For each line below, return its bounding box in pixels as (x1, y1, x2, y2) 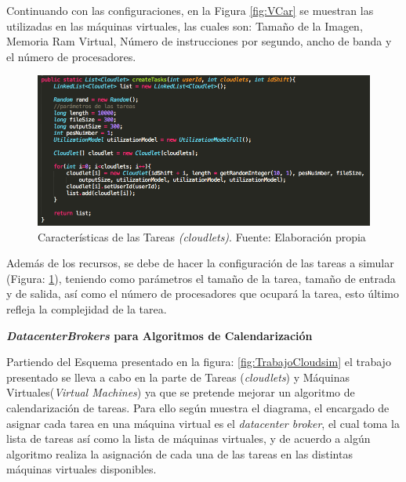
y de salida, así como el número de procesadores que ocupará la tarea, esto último (6, 285, 400, 302)
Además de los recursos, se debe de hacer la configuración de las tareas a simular (6, 255, 394, 271)
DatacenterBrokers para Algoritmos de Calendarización (6, 327, 313, 343)
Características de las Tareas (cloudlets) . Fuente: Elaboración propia (38, 228, 366, 245)
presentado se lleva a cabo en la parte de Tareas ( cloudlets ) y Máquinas (6, 368, 350, 385)
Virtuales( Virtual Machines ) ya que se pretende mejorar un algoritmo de (6, 384, 355, 400)
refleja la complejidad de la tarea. (6, 301, 167, 317)
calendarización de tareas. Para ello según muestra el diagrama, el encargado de (6, 400, 390, 416)
